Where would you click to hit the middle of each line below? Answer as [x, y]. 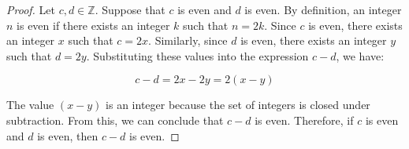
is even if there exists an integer [93, 25]
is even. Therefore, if [304, 120]
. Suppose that [130, 9]
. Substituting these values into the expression [197, 55]
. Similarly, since [188, 40]
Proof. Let [31, 9]
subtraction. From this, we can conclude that [115, 120]
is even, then [68, 135]
